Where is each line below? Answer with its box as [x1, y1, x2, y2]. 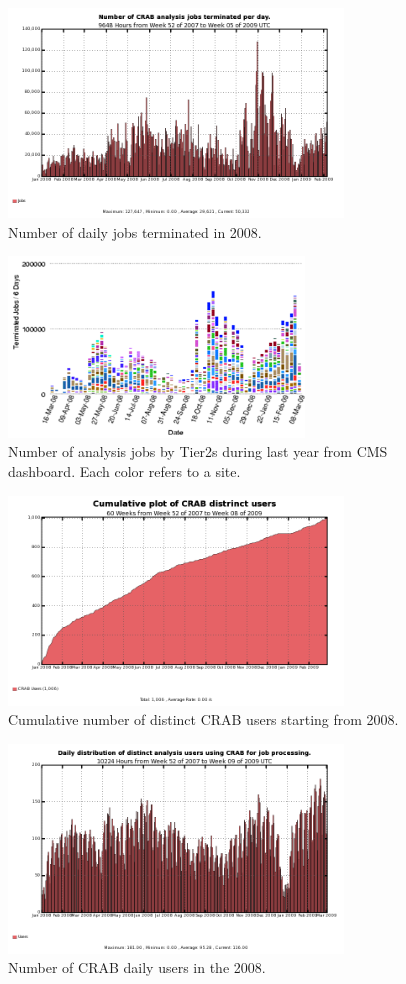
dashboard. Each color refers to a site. [8, 461, 241, 482]
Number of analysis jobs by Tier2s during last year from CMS [8, 441, 388, 462]
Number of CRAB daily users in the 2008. [8, 957, 266, 978]
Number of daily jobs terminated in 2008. [8, 221, 262, 242]
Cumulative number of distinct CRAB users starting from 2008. [8, 709, 399, 730]
